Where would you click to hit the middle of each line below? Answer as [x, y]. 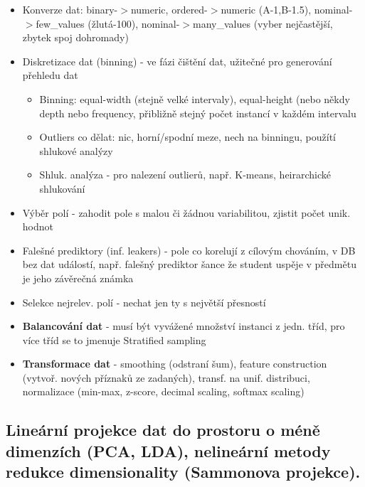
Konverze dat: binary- [70, 9]
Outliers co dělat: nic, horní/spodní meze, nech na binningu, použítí [187, 137]
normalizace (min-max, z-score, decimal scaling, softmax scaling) [163, 391]
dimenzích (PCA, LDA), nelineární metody [168, 450]
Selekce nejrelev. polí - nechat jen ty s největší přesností [144, 302]
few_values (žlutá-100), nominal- [108, 23]
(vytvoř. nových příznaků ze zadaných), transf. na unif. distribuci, [166, 377]
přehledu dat [50, 75]
